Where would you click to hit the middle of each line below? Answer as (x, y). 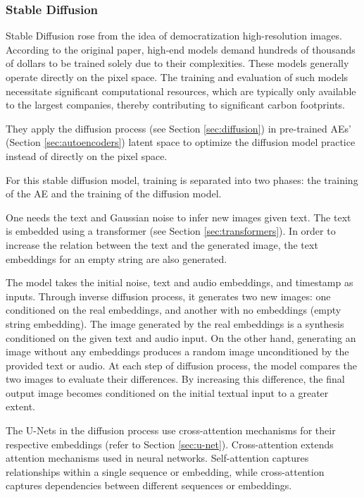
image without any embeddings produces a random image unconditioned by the (177, 351)
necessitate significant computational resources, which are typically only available (181, 91)
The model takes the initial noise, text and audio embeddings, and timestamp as (180, 282)
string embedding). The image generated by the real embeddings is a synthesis (175, 323)
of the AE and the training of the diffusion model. (114, 194)
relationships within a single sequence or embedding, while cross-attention (165, 471)
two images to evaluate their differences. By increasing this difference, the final (175, 379)
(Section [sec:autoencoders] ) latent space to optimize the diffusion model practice (181, 142)
